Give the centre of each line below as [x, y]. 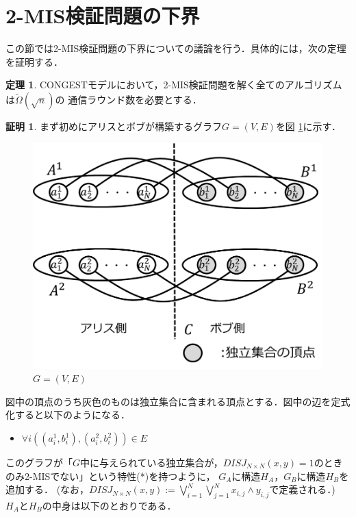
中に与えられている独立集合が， [152, 462]
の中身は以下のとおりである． [109, 505]
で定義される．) [302, 489]
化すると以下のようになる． [68, 415]
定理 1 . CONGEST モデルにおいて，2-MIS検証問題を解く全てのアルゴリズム [174, 85]
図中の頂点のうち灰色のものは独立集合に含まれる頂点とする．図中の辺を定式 [178, 401]
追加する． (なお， [48, 489]
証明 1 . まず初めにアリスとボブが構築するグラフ [114, 126]
